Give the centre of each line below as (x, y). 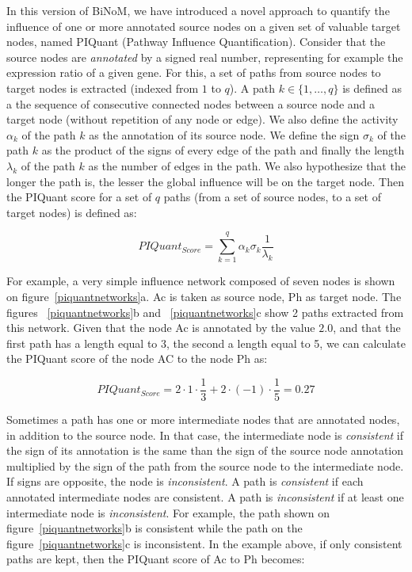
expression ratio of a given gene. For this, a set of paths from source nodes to (194, 72)
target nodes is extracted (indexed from (103, 88)
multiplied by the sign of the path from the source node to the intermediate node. (205, 465)
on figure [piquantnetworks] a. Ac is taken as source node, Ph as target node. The (204, 297)
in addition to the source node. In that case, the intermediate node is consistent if (205, 435)
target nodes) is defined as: (72, 212)
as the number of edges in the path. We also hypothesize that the (247, 165)
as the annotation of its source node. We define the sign (224, 134)
